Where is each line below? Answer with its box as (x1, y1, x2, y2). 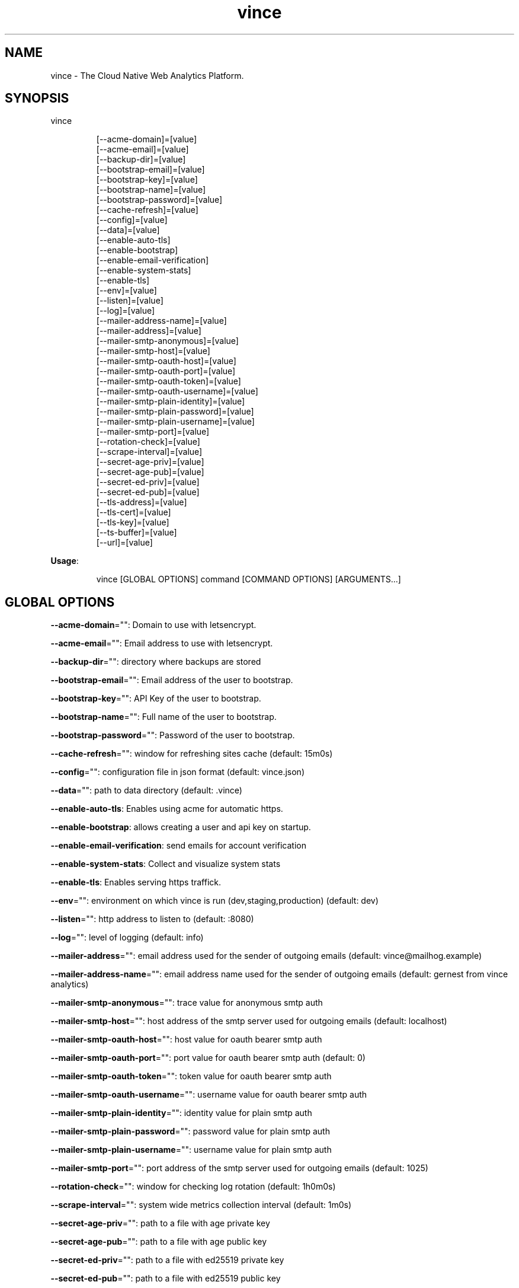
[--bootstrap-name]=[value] (96, 184, 206, 195)
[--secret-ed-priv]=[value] (96, 477, 200, 487)
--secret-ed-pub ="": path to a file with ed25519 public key (50, 1273, 281, 1284)
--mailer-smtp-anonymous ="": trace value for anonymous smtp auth (50, 997, 323, 1008)
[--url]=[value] (96, 537, 153, 548)
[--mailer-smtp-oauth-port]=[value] (96, 366, 236, 377)
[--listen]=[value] (96, 295, 164, 306)
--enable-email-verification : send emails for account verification (50, 840, 306, 851)
